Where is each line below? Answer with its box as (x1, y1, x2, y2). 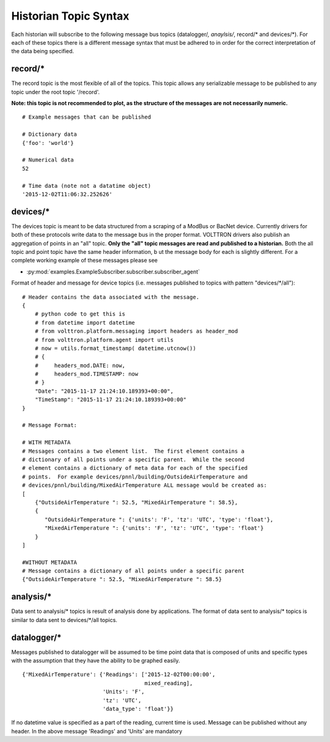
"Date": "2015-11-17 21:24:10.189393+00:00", (34, 387, 174, 395)
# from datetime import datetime (34, 319, 136, 326)
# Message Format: (22, 422, 78, 429)
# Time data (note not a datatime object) (22, 182, 152, 189)
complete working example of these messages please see (11, 257, 158, 264)
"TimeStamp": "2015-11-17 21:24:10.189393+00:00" (34, 396, 186, 403)
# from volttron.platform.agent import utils (34, 336, 174, 343)
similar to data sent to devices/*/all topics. (11, 616, 117, 623)
